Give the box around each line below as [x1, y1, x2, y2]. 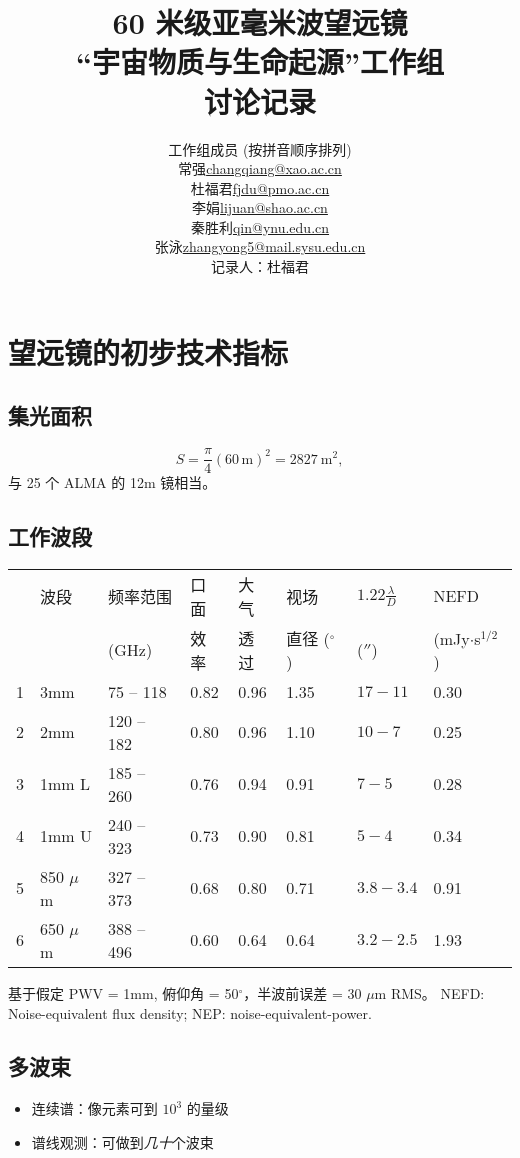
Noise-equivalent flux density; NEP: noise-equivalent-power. [8, 1002, 372, 1023]
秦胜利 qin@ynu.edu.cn [190, 216, 330, 237]
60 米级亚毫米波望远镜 [112, 2, 408, 43]
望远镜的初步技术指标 [8, 331, 289, 372]
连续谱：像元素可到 [31, 1098, 158, 1119]
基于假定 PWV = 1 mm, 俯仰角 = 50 [8, 982, 239, 1003]
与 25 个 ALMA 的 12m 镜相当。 [8, 472, 217, 493]
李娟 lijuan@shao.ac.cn [192, 197, 328, 218]
